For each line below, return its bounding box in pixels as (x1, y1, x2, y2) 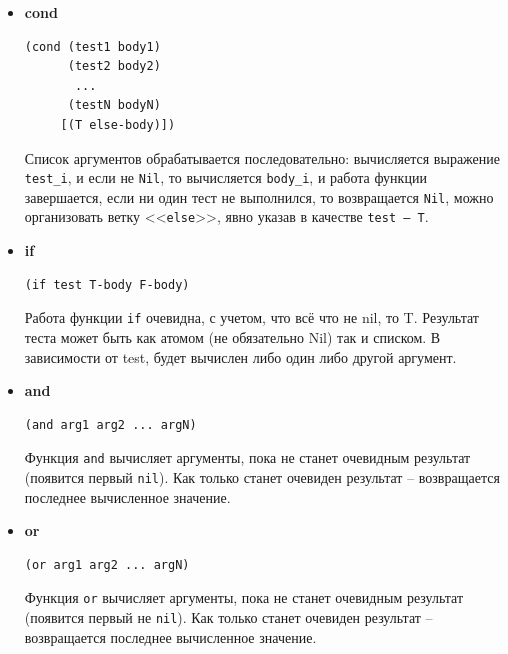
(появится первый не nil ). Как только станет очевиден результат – (24, 607, 433, 628)
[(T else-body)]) (60, 117, 176, 132)
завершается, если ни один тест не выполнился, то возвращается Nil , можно (24, 186, 494, 207)
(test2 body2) (67, 59, 161, 74)
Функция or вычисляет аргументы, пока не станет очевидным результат (24, 587, 464, 608)
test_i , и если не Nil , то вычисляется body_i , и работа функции (24, 167, 427, 188)
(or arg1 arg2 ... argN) (24, 557, 190, 572)
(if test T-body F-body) (24, 277, 190, 292)
